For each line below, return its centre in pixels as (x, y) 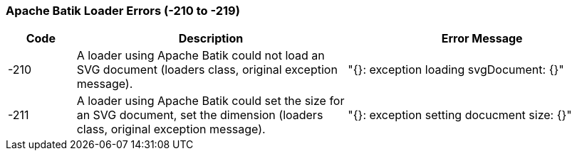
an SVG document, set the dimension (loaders (200, 115)
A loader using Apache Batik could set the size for (210, 101)
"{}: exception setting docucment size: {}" (460, 115)
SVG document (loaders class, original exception (207, 70)
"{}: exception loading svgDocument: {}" (456, 70)
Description (211, 39)
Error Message (482, 39)
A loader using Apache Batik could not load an (201, 56)
